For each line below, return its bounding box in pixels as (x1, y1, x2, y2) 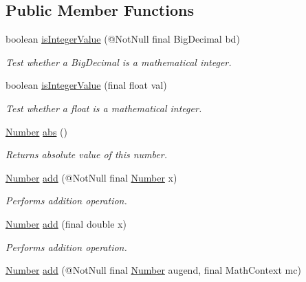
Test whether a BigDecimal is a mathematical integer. (6, 54, 232, 69)
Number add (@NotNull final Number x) (6, 170, 177, 184)
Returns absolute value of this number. (6, 147, 167, 162)
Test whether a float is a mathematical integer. (6, 100, 202, 115)
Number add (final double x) (6, 216, 127, 230)
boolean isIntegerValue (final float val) (6, 78, 167, 92)
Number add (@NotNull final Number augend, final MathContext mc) (6, 263, 301, 277)
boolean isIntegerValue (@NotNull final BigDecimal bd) (6, 32, 240, 46)
